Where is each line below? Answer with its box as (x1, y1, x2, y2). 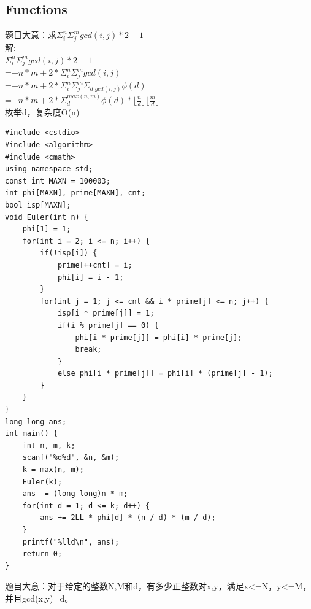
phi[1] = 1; (22, 225, 71, 234)
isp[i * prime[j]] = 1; (57, 309, 155, 318)
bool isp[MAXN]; (5, 200, 71, 209)
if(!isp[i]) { (40, 249, 98, 258)
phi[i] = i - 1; (57, 273, 124, 282)
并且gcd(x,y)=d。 (5, 591, 74, 604)
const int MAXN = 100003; (5, 176, 110, 185)
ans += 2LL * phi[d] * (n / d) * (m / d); (40, 513, 216, 522)
